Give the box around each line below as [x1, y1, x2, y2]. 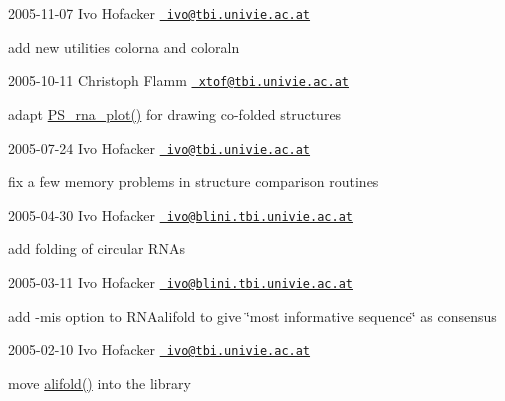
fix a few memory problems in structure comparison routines [8, 171, 379, 192]
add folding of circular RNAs [8, 238, 185, 259]
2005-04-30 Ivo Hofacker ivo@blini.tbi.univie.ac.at [8, 204, 353, 225]
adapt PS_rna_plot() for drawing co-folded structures [8, 103, 342, 124]
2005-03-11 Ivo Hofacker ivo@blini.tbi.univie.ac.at [8, 272, 353, 292]
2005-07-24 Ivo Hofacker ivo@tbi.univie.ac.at [8, 137, 311, 158]
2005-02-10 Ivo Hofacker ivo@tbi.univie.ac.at [8, 339, 311, 360]
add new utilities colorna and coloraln [8, 36, 240, 57]
